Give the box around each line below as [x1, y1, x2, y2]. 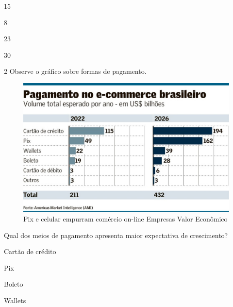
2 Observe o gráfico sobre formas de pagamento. [4, 66, 147, 76]
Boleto [4, 279, 23, 289]
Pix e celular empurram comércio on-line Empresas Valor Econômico [23, 213, 228, 223]
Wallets [4, 295, 26, 305]
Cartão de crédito [4, 246, 56, 256]
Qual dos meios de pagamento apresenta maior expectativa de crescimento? [4, 230, 228, 240]
